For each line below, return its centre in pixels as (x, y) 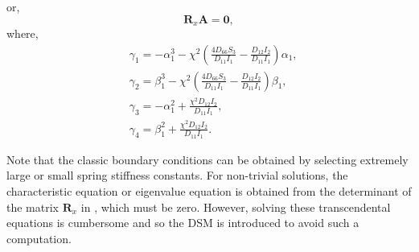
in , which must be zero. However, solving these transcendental (236, 207)
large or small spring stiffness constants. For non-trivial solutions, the (177, 175)
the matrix (33, 207)
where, (23, 33)
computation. (39, 238)
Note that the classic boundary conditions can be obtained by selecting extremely (207, 159)
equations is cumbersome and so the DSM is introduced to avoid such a (183, 223)
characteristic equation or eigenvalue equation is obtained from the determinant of (209, 190)
